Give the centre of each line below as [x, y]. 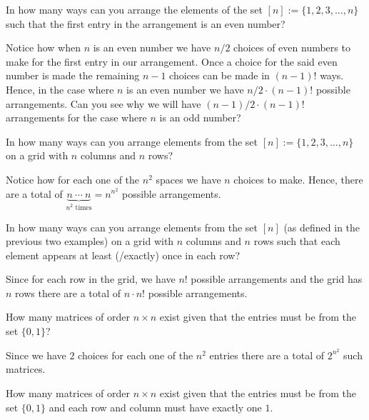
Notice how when [43, 47]
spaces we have [188, 179]
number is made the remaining [73, 75]
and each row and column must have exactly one [155, 407]
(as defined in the [322, 227]
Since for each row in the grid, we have [91, 279]
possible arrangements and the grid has [277, 279]
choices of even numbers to [292, 47]
